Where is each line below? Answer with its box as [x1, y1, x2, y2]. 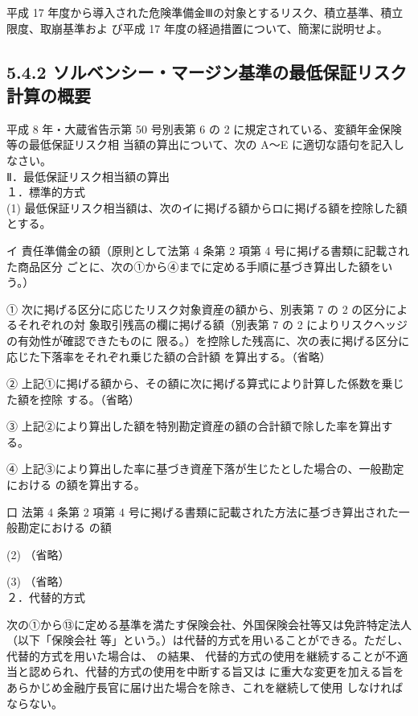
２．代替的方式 [6, 589, 85, 606]
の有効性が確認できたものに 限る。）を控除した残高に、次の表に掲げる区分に [6, 331, 410, 348]
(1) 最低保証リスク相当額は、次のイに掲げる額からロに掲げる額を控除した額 [6, 199, 408, 216]
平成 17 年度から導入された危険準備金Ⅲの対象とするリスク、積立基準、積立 [6, 4, 404, 20]
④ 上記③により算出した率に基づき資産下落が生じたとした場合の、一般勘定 [6, 460, 404, 477]
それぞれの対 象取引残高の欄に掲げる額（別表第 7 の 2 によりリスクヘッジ [17, 316, 408, 333]
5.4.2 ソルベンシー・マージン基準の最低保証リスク [6, 59, 408, 84]
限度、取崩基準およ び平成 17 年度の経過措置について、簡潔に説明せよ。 [6, 19, 388, 36]
